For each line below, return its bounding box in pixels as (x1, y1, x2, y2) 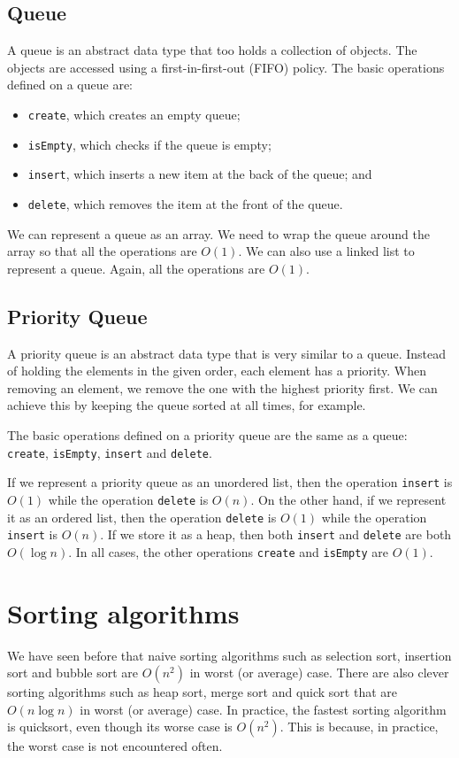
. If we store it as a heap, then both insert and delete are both (100, 525, 452, 544)
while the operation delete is (48, 490, 209, 508)
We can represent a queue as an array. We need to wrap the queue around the (7, 224, 430, 243)
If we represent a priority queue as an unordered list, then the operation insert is (7, 473, 453, 491)
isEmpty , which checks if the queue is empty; (27, 135, 272, 153)
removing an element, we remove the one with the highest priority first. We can (7, 378, 438, 397)
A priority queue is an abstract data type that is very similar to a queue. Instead (7, 344, 447, 362)
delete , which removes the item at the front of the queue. (27, 194, 343, 213)
